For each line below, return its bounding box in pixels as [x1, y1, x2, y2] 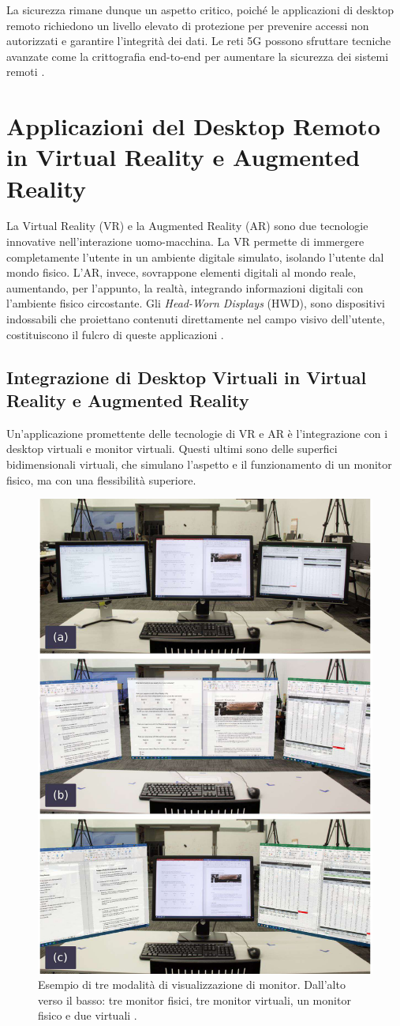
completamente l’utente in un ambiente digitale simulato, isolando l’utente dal [6, 248, 384, 265]
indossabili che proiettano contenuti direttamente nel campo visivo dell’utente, [6, 311, 385, 327]
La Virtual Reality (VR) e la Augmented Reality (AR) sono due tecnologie [6, 217, 368, 234]
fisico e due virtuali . [38, 1007, 137, 1024]
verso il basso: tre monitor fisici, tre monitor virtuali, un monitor [38, 991, 351, 1008]
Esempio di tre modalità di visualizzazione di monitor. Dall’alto [38, 976, 346, 993]
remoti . [6, 63, 45, 80]
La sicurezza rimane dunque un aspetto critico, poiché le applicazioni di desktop [6, 2, 394, 17]
